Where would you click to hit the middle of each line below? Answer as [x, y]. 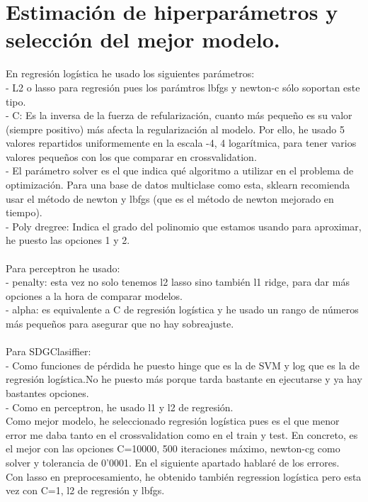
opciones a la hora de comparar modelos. [94, 295]
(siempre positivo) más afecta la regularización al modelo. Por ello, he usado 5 [175, 129]
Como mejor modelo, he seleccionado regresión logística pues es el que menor [173, 421]
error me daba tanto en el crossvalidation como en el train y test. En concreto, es [182, 434]
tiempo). [24, 212]
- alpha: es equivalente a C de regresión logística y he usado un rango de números [182, 309]
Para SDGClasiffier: [48, 351]
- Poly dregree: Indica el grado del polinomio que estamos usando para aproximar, [184, 226]
